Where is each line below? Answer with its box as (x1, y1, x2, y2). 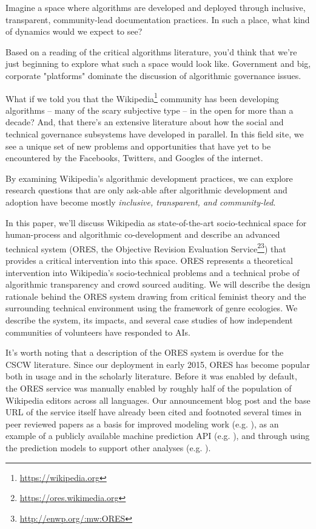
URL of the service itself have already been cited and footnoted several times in (5, 406, 302, 418)
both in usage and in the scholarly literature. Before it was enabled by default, (5, 370, 297, 382)
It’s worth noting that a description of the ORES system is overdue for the (5, 346, 284, 359)
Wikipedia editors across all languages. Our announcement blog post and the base (5, 393, 311, 406)
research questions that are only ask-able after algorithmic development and (5, 184, 287, 196)
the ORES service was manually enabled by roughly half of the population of (5, 381, 292, 394)
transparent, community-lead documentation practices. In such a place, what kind (5, 13, 310, 26)
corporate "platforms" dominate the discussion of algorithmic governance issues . (5, 69, 301, 81)
